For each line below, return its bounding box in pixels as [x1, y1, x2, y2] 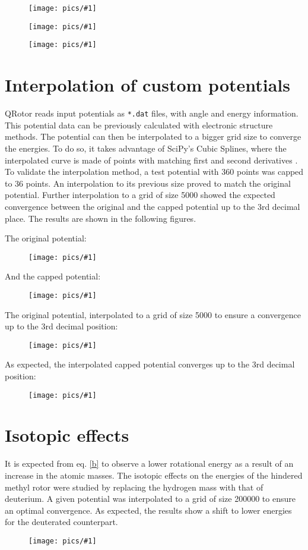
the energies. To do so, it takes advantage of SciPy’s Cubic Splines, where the [5, 142, 287, 154]
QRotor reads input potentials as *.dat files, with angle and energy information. [5, 107, 299, 120]
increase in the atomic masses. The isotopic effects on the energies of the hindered [5, 469, 303, 481]
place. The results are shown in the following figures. [5, 212, 196, 224]
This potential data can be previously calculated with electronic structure [5, 118, 273, 131]
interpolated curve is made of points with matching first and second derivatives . [5, 153, 298, 166]
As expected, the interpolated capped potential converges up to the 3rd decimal [5, 358, 295, 370]
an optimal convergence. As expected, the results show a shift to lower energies [5, 504, 292, 516]
